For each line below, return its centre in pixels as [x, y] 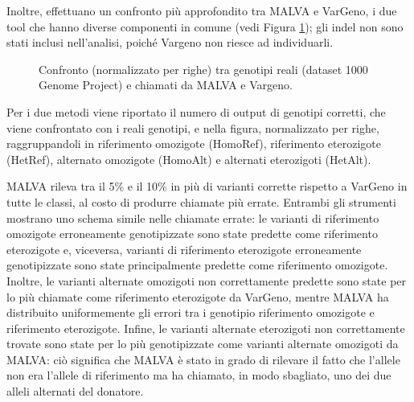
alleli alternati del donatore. [75, 391]
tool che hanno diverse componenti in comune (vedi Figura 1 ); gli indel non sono [205, 26]
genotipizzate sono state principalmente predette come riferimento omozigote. [197, 265]
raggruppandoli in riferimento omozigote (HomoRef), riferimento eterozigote [194, 144]
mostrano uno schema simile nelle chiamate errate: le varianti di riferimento [193, 217]
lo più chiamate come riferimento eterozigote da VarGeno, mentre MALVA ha [198, 296]
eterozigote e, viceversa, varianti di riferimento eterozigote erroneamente [184, 249]
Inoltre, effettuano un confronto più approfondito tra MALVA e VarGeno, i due [202, 10]
